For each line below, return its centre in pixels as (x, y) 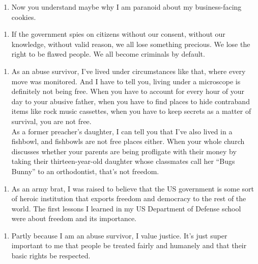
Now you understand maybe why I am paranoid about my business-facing (126, 7)
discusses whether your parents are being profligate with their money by (124, 151)
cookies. (24, 17)
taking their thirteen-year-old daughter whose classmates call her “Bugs (123, 161)
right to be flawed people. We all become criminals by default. (108, 54)
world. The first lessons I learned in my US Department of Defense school (126, 208)
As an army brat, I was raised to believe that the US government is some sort (133, 188)
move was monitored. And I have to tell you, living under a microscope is (126, 81)
